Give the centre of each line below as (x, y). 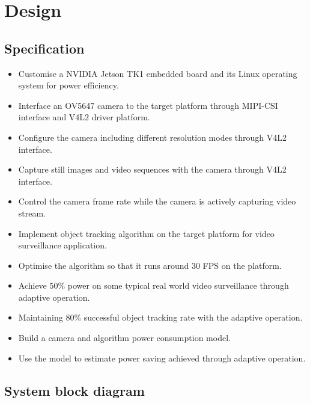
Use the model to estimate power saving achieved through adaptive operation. (162, 358)
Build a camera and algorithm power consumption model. (124, 338)
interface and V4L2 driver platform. (84, 117)
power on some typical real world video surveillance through (178, 285)
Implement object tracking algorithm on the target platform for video (146, 233)
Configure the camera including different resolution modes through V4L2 (153, 137)
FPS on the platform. (242, 265)
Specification (44, 48)
